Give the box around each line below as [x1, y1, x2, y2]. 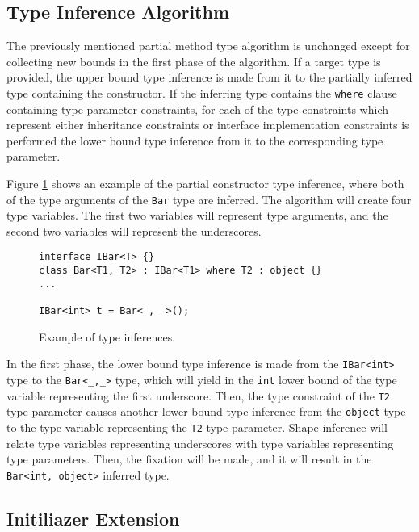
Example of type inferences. [39, 328, 176, 345]
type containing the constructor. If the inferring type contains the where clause [6, 84, 397, 101]
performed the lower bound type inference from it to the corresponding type [6, 132, 383, 149]
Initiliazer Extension [6, 505, 180, 530]
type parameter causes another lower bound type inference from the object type [6, 403, 406, 420]
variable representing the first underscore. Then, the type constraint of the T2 [6, 387, 390, 404]
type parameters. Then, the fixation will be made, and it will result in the [6, 450, 372, 467]
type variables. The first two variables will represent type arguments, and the [6, 207, 388, 224]
